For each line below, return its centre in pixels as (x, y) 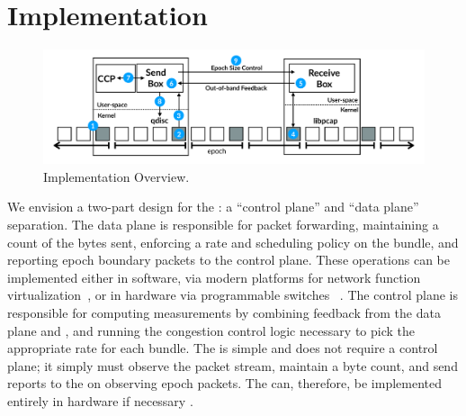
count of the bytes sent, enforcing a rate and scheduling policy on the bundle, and (233, 242)
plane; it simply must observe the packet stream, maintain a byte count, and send (233, 365)
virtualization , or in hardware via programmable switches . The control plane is (233, 295)
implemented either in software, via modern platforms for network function (214, 277)
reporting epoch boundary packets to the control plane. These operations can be (229, 260)
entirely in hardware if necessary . (100, 400)
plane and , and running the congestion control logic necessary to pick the (211, 330)
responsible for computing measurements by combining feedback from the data (224, 312)
